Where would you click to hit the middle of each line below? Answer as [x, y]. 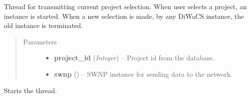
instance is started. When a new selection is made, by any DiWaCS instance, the [124, 16]
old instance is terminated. [43, 25]
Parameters [40, 41]
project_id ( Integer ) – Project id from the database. [134, 58]
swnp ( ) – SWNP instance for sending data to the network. [143, 74]
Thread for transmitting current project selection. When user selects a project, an [125, 6]
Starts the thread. [31, 90]
